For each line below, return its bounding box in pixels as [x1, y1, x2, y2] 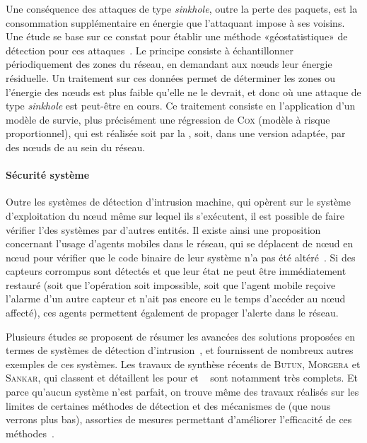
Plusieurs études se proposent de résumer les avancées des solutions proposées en [6, 329, 356, 343]
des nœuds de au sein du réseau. [6, 139, 146, 154]
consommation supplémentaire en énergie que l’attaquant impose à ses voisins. [6, 15, 345, 30]
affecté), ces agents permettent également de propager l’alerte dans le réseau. [6, 305, 339, 320]
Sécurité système [6, 167, 90, 182]
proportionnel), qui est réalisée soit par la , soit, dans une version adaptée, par [6, 126, 346, 141]
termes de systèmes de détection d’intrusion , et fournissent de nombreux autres [6, 343, 354, 358]
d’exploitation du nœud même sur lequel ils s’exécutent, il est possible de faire [6, 208, 344, 223]
